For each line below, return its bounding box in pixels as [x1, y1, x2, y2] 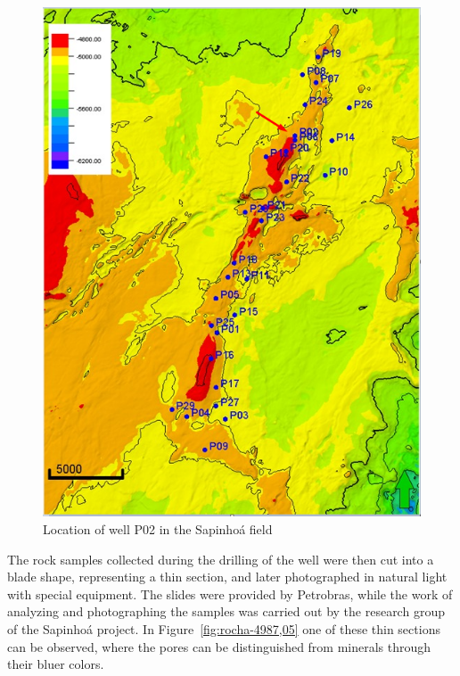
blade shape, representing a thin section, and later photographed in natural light [7, 567, 448, 586]
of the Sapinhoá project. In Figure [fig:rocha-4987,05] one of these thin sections [7, 619, 440, 638]
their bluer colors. [7, 655, 104, 673]
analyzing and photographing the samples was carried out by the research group [7, 602, 445, 621]
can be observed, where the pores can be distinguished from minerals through [7, 637, 431, 655]
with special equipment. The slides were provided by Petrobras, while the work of [7, 584, 453, 603]
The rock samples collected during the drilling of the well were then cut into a [7, 549, 434, 568]
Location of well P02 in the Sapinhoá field [43, 519, 273, 538]
